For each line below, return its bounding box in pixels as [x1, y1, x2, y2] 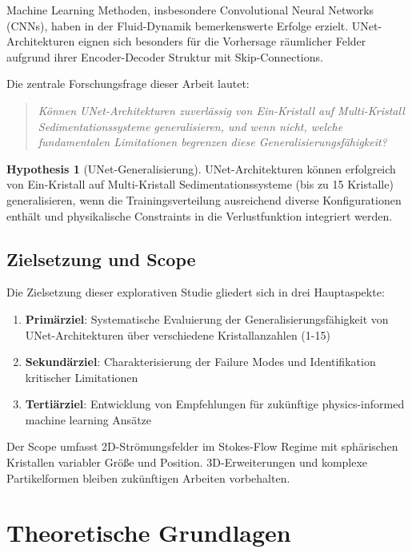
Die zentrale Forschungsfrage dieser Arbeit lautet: [6, 75, 250, 92]
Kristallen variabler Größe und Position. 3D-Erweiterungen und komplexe [6, 454, 368, 471]
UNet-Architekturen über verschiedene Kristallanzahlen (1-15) [25, 326, 330, 343]
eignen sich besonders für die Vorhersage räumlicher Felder [78, 33, 366, 50]
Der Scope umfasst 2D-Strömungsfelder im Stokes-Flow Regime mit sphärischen [6, 438, 398, 455]
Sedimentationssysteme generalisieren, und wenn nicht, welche [38, 117, 343, 134]
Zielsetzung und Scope [6, 246, 196, 271]
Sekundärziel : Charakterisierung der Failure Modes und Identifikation [25, 353, 376, 370]
